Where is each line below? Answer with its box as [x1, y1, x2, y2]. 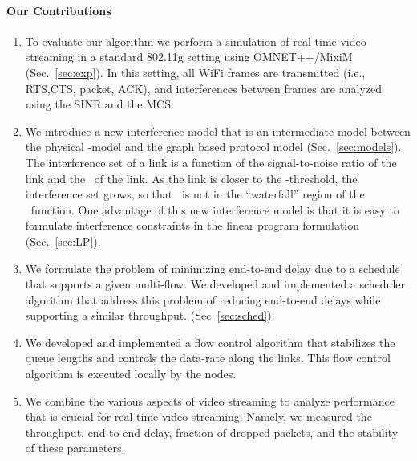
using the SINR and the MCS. [25, 96, 174, 112]
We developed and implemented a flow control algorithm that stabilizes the [25, 333, 395, 350]
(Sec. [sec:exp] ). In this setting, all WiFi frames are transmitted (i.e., [25, 63, 366, 80]
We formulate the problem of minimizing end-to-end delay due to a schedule [25, 259, 400, 276]
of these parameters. [25, 439, 125, 456]
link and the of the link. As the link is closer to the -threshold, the [25, 169, 358, 186]
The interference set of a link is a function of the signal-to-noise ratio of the [25, 153, 397, 170]
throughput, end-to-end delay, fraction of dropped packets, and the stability [25, 423, 399, 440]
